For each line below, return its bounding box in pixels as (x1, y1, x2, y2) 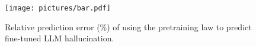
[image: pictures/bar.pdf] (5, 4, 111, 12)
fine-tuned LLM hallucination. (5, 32, 114, 44)
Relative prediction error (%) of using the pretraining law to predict (5, 20, 252, 33)
